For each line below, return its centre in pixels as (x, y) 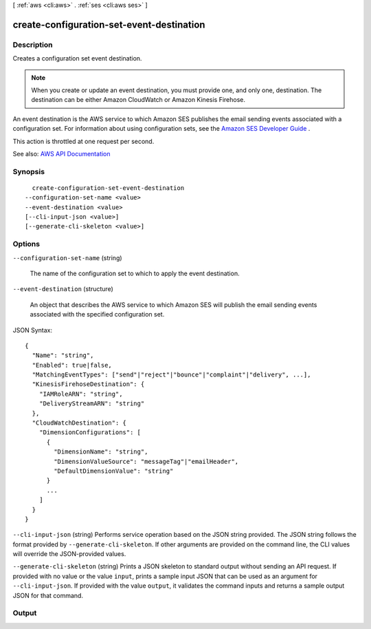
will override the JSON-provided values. (69, 554)
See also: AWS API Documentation (61, 153)
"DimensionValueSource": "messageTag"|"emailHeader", (146, 461)
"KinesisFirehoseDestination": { (88, 384)
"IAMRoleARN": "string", (81, 394)
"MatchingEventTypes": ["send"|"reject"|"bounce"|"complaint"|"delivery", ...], (171, 375)
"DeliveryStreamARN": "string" (92, 404)
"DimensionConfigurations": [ (90, 433)
